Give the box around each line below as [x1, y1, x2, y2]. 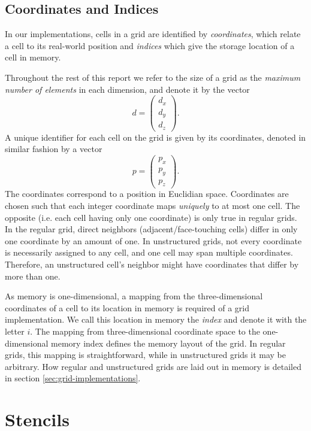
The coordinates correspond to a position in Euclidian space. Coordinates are [5, 187, 289, 200]
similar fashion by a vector [5, 142, 102, 155]
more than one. [5, 269, 61, 282]
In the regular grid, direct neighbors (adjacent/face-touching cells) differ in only [5, 223, 298, 235]
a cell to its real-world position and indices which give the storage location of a [5, 39, 295, 51]
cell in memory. [5, 51, 61, 63]
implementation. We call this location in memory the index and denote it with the [5, 313, 307, 326]
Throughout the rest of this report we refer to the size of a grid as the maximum [5, 71, 301, 83]
